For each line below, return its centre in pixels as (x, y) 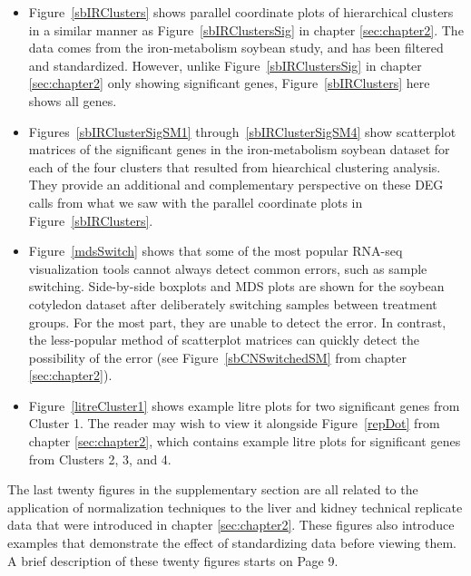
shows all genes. (73, 100)
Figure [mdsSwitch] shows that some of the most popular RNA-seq (216, 251)
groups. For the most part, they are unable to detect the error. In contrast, (237, 322)
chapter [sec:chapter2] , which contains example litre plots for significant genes (245, 441)
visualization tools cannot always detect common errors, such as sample (228, 268)
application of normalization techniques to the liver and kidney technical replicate (235, 507)
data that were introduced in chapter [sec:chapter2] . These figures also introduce (231, 525)
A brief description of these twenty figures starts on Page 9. (173, 560)
